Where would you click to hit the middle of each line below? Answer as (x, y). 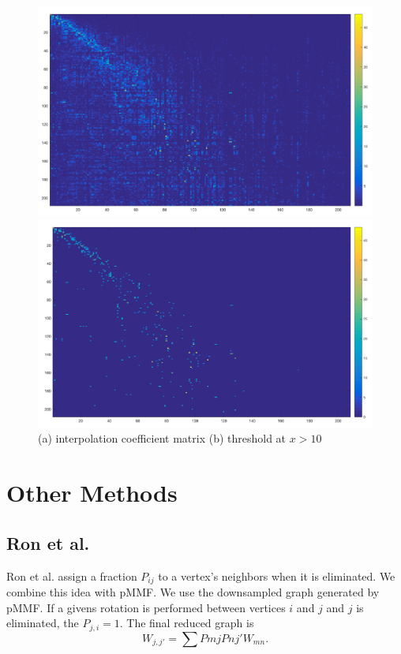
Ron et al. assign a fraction (72, 576)
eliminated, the (43, 623)
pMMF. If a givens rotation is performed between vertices (146, 607)
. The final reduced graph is (187, 623)
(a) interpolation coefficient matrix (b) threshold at (162, 438)
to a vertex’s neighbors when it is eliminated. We (277, 576)
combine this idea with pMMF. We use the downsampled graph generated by (193, 592)
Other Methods (92, 493)
